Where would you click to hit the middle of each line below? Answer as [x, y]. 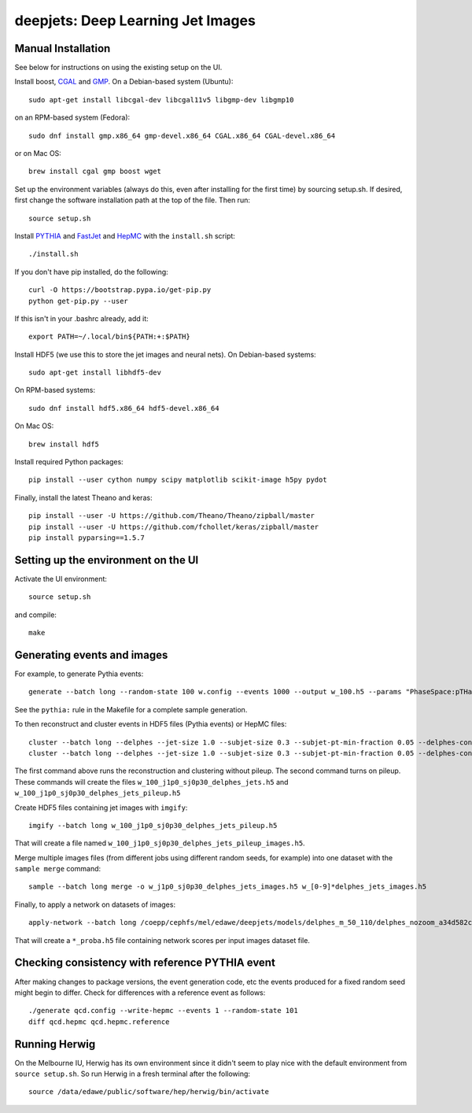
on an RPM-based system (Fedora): [72, 117]
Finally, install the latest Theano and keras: [83, 497]
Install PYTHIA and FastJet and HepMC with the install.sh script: [125, 235]
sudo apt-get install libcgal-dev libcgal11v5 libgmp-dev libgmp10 [161, 100]
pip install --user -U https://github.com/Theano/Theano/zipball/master [171, 516]
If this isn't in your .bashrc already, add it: [81, 318]
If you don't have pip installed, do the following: [91, 272]
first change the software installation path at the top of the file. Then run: [133, 200]
